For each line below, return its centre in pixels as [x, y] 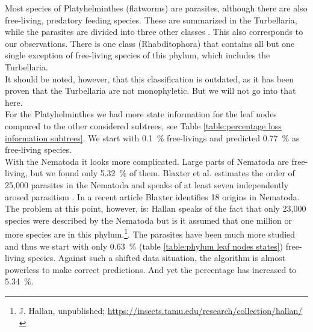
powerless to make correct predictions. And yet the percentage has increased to [151, 269]
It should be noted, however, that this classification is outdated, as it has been [150, 78]
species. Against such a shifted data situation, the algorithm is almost [157, 258]
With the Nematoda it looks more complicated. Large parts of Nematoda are [147, 161]
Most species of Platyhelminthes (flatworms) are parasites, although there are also [156, 8]
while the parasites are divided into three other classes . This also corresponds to [154, 32]
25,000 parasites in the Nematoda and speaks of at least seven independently [147, 184]
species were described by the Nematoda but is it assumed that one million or [148, 220]
